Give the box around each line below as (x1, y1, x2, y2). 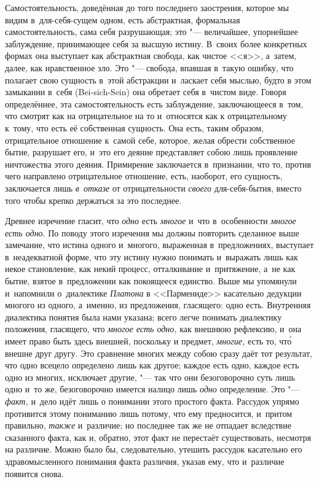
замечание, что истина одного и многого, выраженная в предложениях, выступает (5, 238, 314, 251)
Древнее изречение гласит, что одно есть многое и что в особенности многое (5, 214, 296, 227)
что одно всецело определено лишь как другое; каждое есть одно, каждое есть (5, 359, 299, 371)
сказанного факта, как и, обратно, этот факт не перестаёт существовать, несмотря (5, 430, 312, 443)
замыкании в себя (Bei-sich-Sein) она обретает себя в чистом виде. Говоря (5, 85, 286, 98)
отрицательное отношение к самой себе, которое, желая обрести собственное (5, 133, 295, 146)
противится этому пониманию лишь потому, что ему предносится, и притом (5, 406, 293, 419)
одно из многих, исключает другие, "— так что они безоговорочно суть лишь (5, 370, 295, 383)
